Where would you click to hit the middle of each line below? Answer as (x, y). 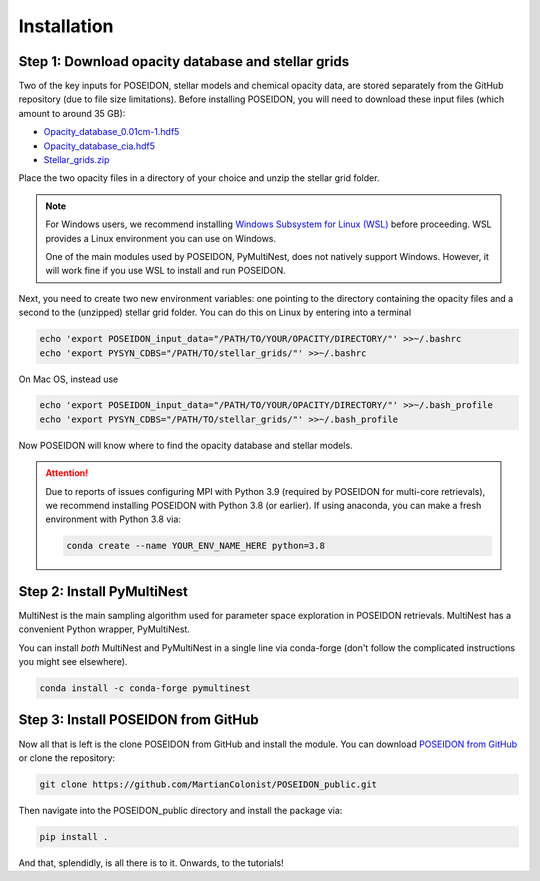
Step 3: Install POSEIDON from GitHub (138, 720)
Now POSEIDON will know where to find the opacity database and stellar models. (186, 445)
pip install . (74, 836)
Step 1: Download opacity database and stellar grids (184, 61)
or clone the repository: (66, 757)
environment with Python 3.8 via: (113, 519)
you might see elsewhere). (73, 662)
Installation (66, 26)
